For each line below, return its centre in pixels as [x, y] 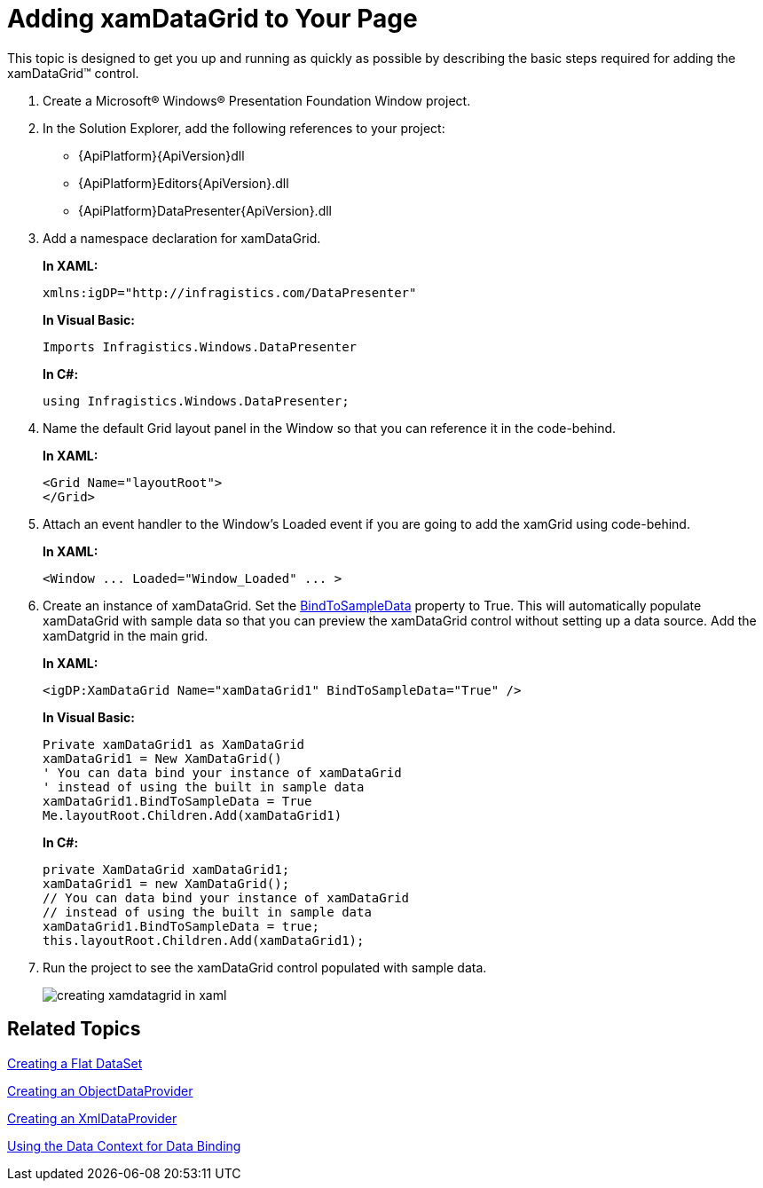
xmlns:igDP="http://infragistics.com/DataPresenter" [230, 292]
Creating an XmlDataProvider [92, 1118]
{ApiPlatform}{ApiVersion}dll [161, 155]
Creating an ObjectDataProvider [100, 1090]
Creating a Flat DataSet [75, 1063]
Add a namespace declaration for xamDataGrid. [182, 238]
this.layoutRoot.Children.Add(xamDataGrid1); [204, 940]
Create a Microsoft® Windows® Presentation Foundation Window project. [257, 100]
